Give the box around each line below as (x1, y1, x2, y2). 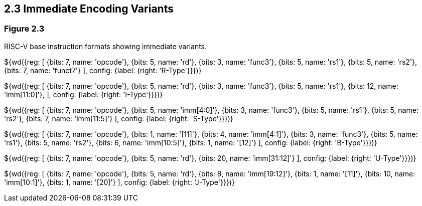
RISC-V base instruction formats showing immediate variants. (4, 42, 207, 51)
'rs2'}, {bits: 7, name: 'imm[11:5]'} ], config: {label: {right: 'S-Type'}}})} (4, 114, 233, 123)
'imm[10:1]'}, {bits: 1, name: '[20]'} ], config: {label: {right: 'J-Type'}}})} (4, 177, 235, 186)
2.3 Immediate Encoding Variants (4, 3, 174, 15)
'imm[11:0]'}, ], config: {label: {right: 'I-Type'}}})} (4, 90, 163, 99)
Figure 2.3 (4, 24, 45, 34)
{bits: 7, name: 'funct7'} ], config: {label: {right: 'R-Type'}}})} (4, 66, 202, 75)
